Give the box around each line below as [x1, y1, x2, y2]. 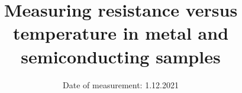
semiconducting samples [21, 44, 221, 68]
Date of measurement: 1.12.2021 [63, 78, 179, 91]
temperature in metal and [12, 21, 229, 45]
